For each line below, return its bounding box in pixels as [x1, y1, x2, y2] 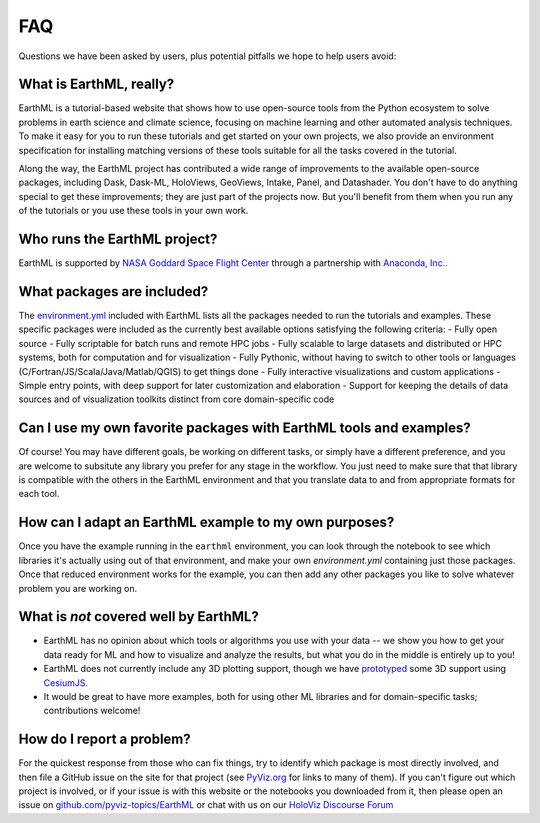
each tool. [18, 488, 60, 500]
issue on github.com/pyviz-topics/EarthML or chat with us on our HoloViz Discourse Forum [18, 799, 394, 811]
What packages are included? [18, 283, 209, 300]
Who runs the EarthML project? [18, 231, 218, 247]
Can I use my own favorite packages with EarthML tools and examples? [18, 420, 472, 437]
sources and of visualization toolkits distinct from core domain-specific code [18, 393, 335, 405]
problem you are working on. [18, 582, 138, 594]
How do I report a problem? [18, 731, 192, 748]
